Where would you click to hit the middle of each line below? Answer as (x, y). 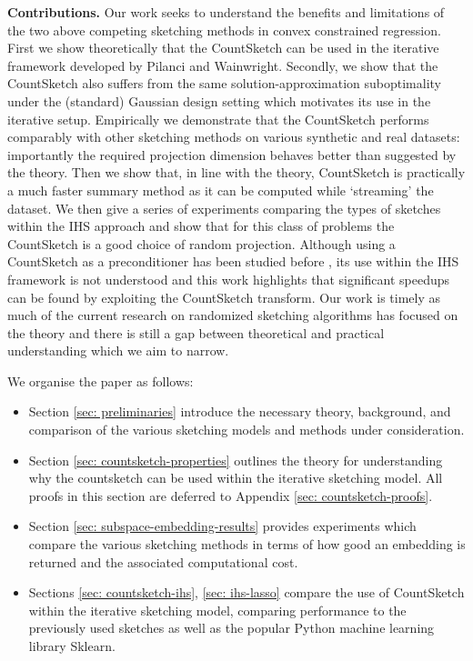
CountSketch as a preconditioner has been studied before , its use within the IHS (233, 261)
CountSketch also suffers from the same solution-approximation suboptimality (224, 83)
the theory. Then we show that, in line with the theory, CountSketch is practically (236, 172)
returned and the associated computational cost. (163, 561)
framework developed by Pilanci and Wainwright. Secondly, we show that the (223, 65)
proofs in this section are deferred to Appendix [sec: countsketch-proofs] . (231, 495)
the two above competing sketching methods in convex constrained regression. (224, 30)
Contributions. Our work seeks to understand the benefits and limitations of (226, 12)
